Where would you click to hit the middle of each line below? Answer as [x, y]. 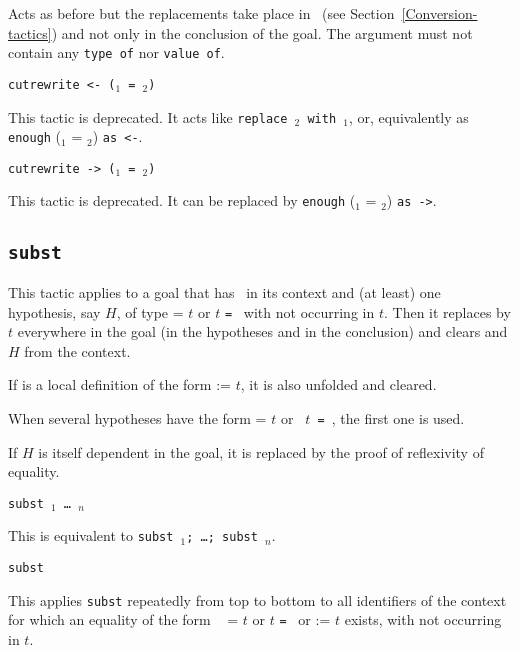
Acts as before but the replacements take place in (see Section [201, 13]
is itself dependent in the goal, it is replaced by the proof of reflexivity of [261, 451]
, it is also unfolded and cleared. [338, 384]
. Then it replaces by [447, 311]
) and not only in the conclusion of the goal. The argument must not [262, 32]
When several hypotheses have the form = [137, 417]
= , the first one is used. [391, 417]
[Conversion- [439, 13]
